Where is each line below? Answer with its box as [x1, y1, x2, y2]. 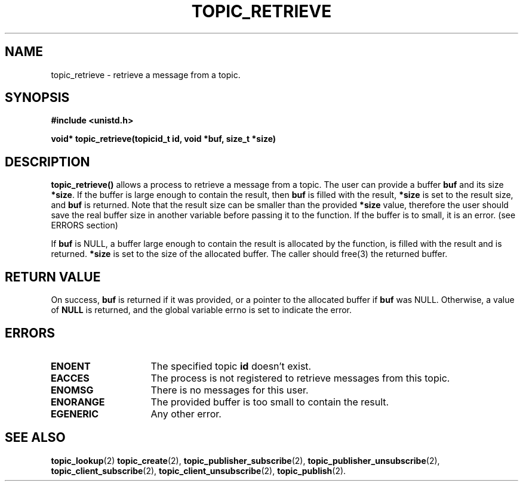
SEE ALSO [5, 430, 66, 445]
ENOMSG [50, 383, 94, 396]
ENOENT [50, 360, 91, 372]
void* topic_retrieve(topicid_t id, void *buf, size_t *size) [51, 134, 276, 144]
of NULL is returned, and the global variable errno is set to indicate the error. [51, 305, 352, 315]
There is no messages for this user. [150, 383, 309, 396]
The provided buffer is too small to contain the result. [150, 395, 389, 408]
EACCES [50, 372, 90, 384]
